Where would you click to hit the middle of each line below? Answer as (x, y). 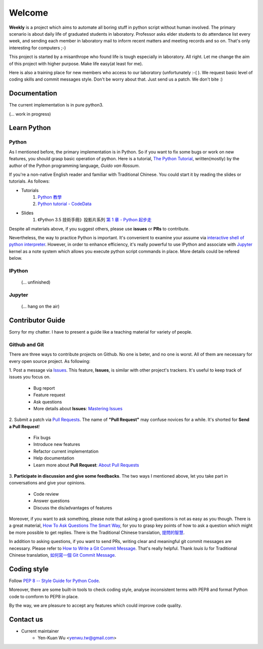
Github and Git (26, 344)
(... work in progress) (30, 114)
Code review (46, 494)
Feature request (49, 395)
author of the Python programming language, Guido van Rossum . (74, 166)
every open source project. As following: (50, 361)
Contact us (26, 619)
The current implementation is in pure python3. (56, 105)
